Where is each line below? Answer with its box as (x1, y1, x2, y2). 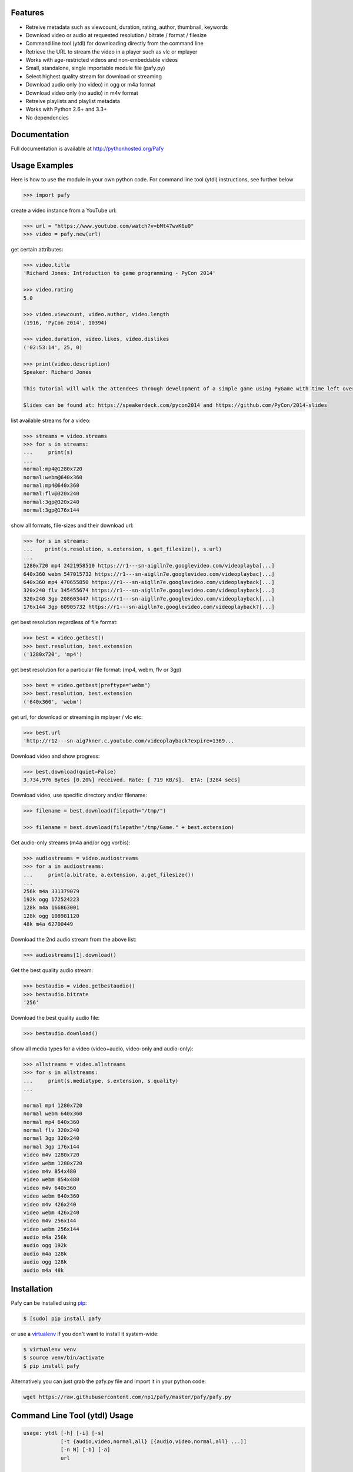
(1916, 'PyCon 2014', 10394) (23, 319, 108, 326)
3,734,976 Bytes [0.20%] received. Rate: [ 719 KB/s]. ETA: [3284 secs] (23, 777, 241, 783)
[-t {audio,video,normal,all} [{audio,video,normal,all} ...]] (60, 1438, 247, 1445)
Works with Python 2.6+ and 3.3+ (25, 106, 107, 113)
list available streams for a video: (11, 417, 91, 424)
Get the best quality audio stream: (11, 967, 94, 974)
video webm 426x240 (23, 1209, 79, 1216)
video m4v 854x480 (23, 1168, 76, 1175)
